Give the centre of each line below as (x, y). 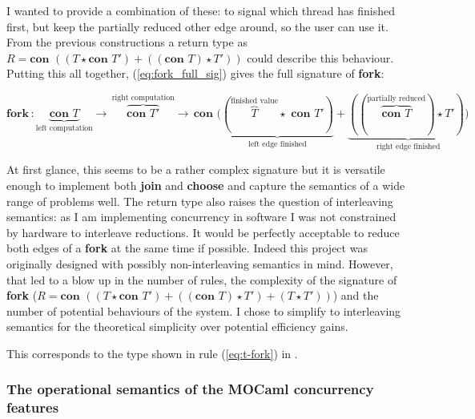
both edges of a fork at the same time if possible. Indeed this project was (187, 248)
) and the (356, 295)
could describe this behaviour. (320, 57)
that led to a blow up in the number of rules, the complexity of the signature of (202, 279)
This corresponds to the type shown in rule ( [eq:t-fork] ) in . (152, 353)
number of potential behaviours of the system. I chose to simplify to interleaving (204, 310)
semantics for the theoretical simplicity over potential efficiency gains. (177, 326)
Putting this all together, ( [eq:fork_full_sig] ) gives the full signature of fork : (195, 73)
